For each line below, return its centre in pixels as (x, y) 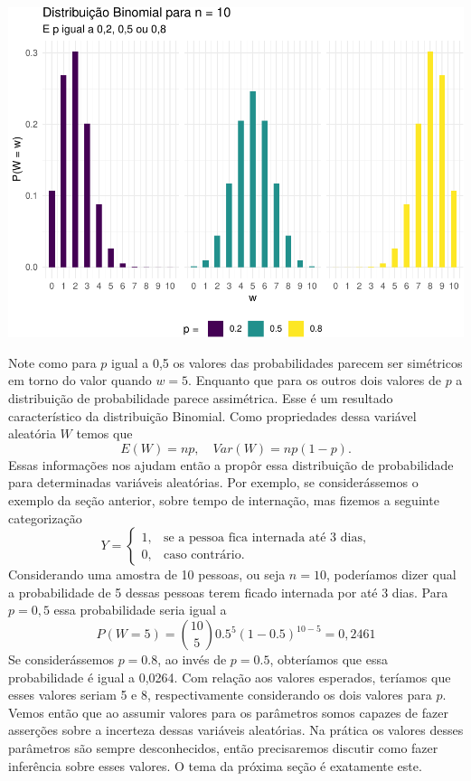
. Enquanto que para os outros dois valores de (315, 380)
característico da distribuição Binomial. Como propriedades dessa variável (212, 415)
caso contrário (202, 555)
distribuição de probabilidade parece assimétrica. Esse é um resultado (201, 398)
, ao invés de (192, 659)
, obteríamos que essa (329, 659)
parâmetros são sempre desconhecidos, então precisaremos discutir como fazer (223, 747)
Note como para (52, 362)
